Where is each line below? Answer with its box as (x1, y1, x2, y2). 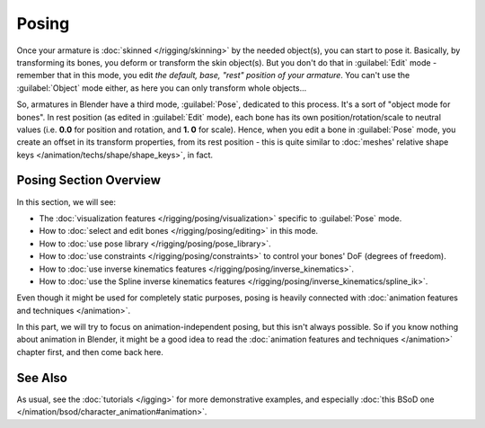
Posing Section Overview (16, 173, 162, 188)
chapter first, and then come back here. (16, 346, 163, 357)
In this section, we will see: (16, 196, 117, 207)
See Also (16, 370, 67, 386)
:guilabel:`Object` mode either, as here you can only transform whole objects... (16, 82, 307, 94)
